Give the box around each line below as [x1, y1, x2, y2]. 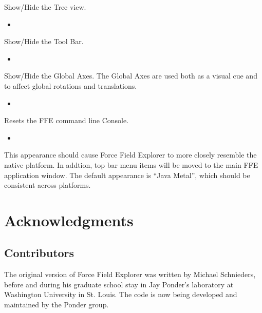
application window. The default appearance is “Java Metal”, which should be [4, 169, 250, 180]
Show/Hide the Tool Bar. [4, 36, 84, 47]
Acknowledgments [4, 209, 134, 230]
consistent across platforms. [4, 180, 91, 190]
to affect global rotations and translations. [4, 80, 137, 91]
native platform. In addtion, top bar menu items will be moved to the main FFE [4, 159, 258, 170]
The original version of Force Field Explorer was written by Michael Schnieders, [4, 269, 256, 280]
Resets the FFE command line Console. [4, 115, 129, 126]
